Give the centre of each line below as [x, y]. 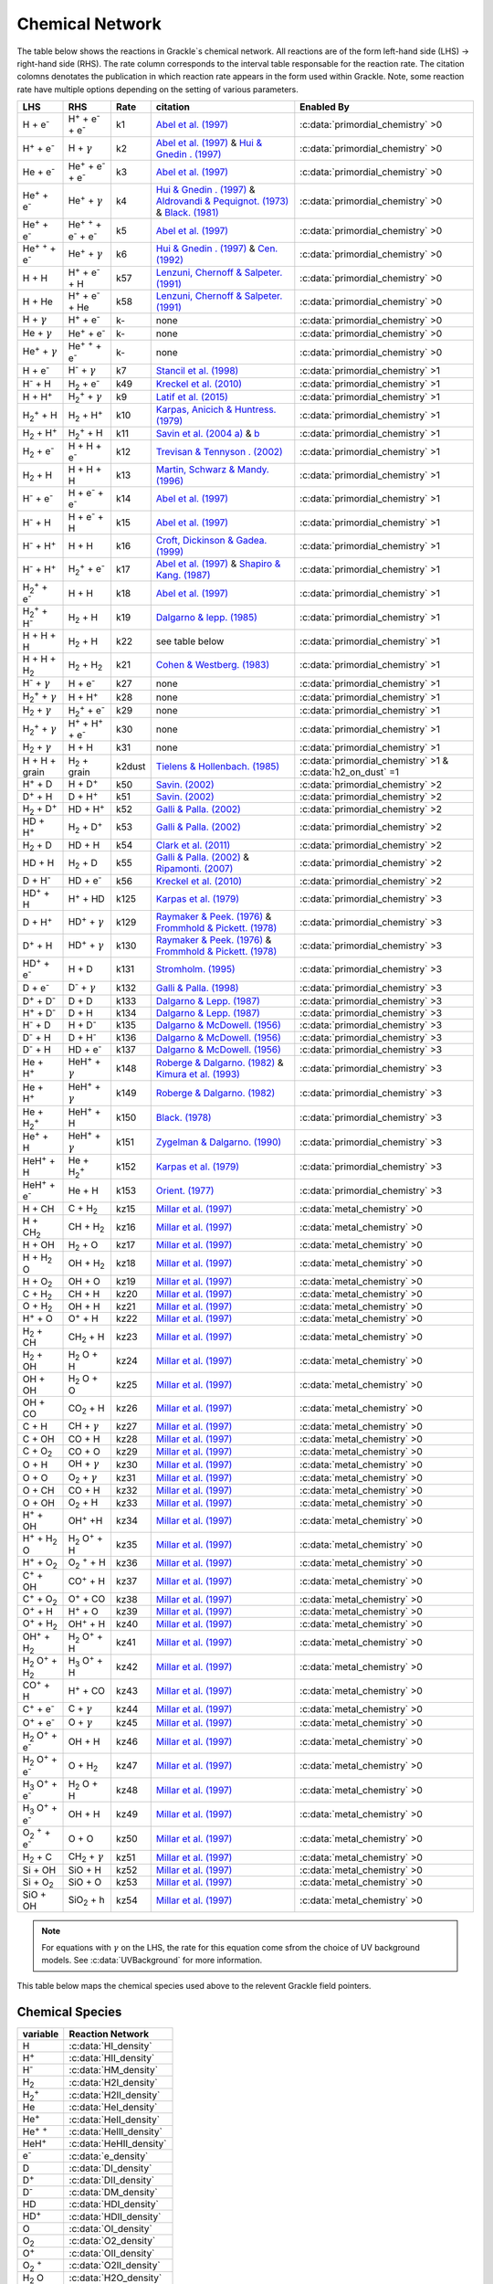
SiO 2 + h [86, 1901]
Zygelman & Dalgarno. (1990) [219, 1142]
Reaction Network [109, 2034]
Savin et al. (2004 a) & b [208, 434]
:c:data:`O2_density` [112, 2241]
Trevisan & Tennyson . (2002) [219, 451]
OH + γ [84, 1464]
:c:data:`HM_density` [114, 2070]
